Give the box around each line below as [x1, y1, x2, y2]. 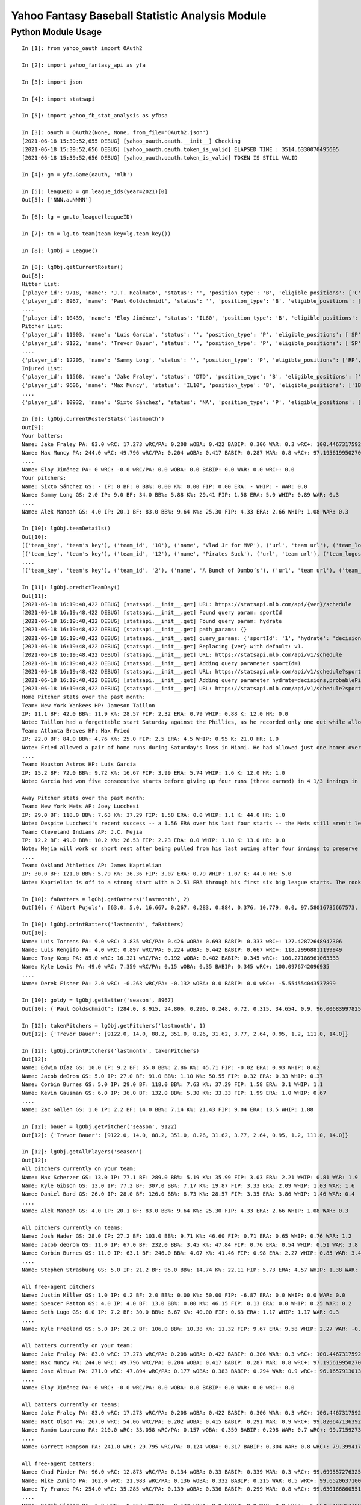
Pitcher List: [22, 323, 63, 330]
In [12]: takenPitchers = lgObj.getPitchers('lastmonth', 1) [22, 1022, 206, 1029]
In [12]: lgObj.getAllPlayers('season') [22, 1149, 143, 1155]
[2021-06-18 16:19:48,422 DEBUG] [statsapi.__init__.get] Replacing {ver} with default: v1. [22, 643, 304, 650]
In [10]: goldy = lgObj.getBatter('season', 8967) [22, 997, 174, 1004]
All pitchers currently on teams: [22, 1224, 123, 1231]
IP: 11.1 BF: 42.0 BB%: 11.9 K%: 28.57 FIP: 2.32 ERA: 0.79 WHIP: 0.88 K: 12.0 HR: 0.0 [22, 710, 289, 718]
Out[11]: [22, 592, 48, 599]
